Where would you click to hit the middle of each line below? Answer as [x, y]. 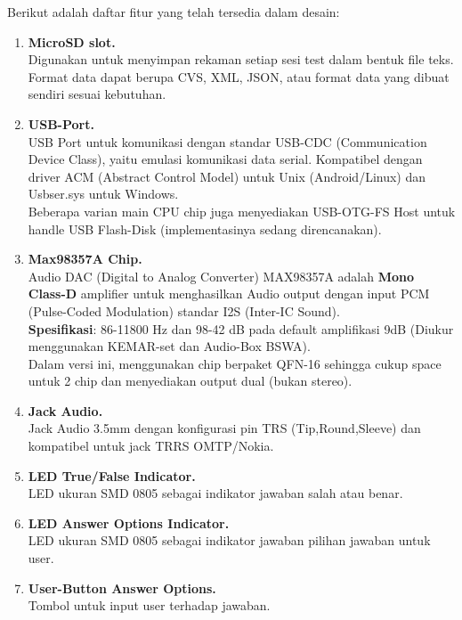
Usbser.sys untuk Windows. [103, 194]
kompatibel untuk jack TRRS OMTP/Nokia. [151, 446]
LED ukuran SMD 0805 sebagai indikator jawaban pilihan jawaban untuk [229, 540]
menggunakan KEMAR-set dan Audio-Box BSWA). [169, 346]
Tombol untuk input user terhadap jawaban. [149, 605]
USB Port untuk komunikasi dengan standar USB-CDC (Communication [227, 141]
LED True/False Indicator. [112, 475]
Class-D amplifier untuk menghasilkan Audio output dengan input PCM [229, 294]
